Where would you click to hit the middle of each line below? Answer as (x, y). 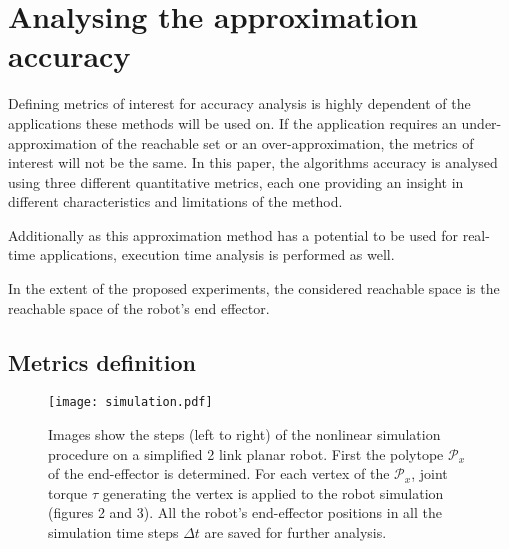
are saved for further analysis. (295, 532)
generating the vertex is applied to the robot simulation (273, 492)
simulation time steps (113, 532)
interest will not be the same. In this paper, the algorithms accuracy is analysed (253, 162)
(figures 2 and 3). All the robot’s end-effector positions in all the (245, 512)
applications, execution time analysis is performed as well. (217, 254)
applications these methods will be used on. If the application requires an (232, 122)
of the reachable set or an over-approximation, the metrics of (287, 142)
